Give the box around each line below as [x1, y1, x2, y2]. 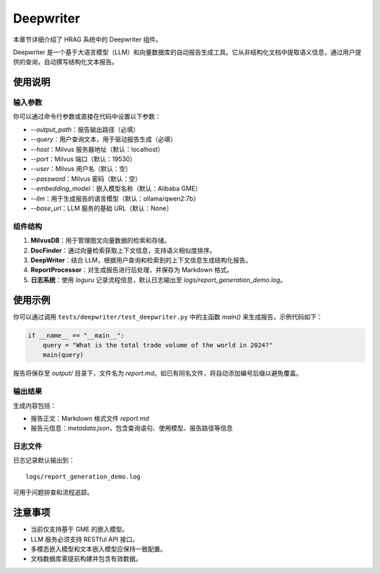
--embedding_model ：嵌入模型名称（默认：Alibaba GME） [30, 184, 202, 193]
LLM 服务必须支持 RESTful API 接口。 [30, 535, 139, 543]
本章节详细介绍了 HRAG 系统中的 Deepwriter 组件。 [13, 35, 162, 44]
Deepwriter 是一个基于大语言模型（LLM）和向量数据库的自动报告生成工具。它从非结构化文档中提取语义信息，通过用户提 [13, 48, 362, 56]
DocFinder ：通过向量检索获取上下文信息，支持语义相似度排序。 [30, 246, 216, 255]
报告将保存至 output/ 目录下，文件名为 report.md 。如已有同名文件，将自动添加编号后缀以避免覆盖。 [13, 369, 303, 378]
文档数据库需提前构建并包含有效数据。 [30, 554, 142, 563]
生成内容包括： [13, 401, 56, 409]
